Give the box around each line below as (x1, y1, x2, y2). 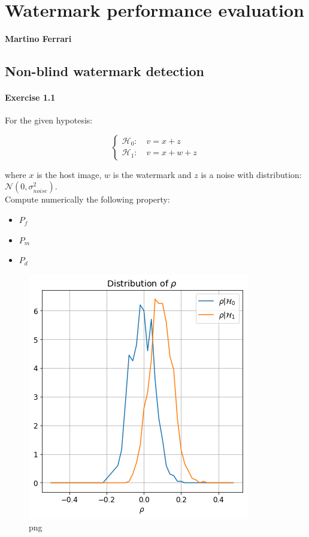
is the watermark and (113, 168, 192, 180)
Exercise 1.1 (5, 91, 56, 104)
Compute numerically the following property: (5, 193, 170, 206)
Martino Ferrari (5, 32, 72, 45)
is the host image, (37, 168, 102, 180)
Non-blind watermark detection (5, 62, 204, 80)
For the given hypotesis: (5, 114, 93, 126)
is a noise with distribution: (201, 168, 302, 180)
